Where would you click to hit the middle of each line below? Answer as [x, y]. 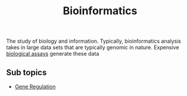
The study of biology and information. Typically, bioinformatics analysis [94, 41]
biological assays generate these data [53, 54]
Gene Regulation [35, 87]
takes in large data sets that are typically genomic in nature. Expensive [93, 47]
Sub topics [27, 72]
